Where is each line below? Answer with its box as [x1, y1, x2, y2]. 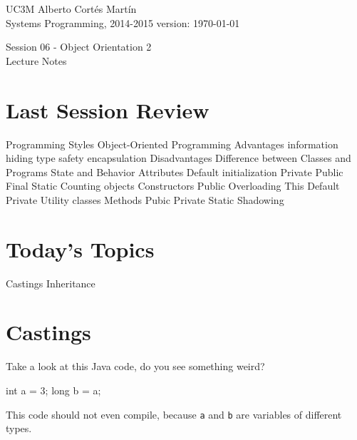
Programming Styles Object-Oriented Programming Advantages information [6, 136, 338, 151]
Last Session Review [6, 95, 209, 124]
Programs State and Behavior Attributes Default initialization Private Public [6, 164, 343, 179]
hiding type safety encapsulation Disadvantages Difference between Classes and [6, 150, 351, 165]
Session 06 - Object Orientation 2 [6, 39, 152, 54]
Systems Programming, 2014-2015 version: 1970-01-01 [6, 15, 240, 30]
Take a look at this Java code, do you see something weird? [6, 359, 265, 374]
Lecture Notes [6, 53, 67, 68]
